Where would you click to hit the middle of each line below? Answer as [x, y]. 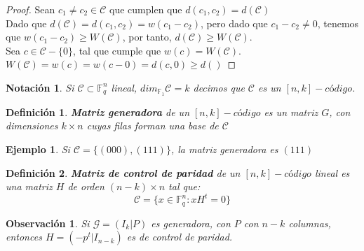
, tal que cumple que [117, 50]
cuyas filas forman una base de [153, 125]
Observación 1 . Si [48, 223]
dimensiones [32, 125]
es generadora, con [191, 223]
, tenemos [338, 23]
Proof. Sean [31, 9]
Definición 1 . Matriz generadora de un [98, 112]
